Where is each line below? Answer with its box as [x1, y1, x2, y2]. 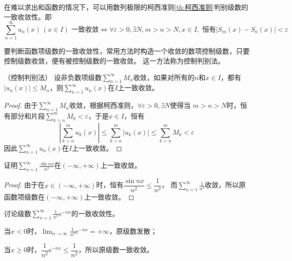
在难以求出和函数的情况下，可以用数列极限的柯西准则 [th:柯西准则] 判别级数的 [4, 2, 248, 12]
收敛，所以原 [205, 180, 246, 190]
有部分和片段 [4, 110, 45, 120]
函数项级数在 [4, 192, 45, 202]
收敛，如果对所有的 [133, 72, 195, 82]
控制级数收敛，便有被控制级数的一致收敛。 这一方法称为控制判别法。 [4, 55, 225, 65]
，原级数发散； [109, 225, 157, 236]
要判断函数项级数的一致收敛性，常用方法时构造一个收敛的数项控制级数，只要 [4, 46, 250, 56]
